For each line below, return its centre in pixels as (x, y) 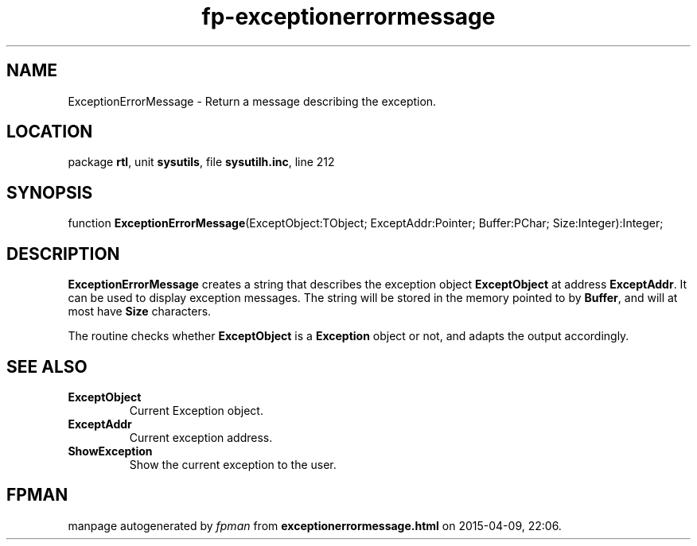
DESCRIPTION (63, 254)
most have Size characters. (140, 312)
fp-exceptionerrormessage (348, 17)
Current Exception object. (196, 410)
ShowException (110, 451)
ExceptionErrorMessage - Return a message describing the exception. (252, 101)
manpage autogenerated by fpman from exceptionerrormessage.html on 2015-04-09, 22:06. (315, 525)
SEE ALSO (47, 366)
